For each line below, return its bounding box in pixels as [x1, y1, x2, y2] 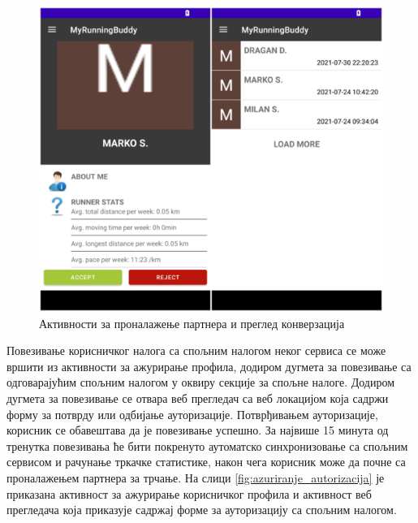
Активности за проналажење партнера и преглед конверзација [39, 314, 345, 331]
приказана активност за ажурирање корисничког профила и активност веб [6, 485, 372, 502]
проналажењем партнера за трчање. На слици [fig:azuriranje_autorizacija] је [6, 469, 385, 486]
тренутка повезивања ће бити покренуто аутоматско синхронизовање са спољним [6, 437, 408, 454]
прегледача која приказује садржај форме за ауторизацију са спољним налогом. [6, 501, 397, 518]
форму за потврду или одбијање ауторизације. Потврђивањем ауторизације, [6, 405, 378, 422]
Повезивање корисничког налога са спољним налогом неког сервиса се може [6, 342, 386, 359]
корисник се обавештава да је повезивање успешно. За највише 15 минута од [6, 421, 389, 439]
